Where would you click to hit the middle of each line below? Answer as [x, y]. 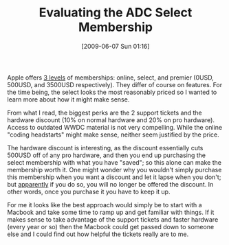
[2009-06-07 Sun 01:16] [116, 46]
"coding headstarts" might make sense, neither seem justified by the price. [113, 135]
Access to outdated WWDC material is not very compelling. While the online [115, 127]
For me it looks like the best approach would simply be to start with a [105, 205]
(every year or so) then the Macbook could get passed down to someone [111, 226]
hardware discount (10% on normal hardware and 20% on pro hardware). [111, 120]
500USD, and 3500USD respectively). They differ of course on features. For [115, 84]
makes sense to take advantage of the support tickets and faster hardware [113, 219]
